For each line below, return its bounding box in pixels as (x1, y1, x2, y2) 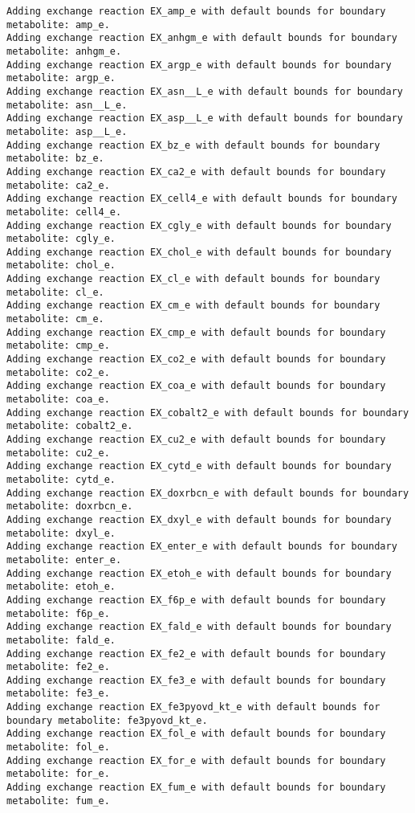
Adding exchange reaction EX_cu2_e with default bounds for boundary (6, 434, 386, 445)
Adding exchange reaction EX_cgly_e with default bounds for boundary (6, 219, 392, 231)
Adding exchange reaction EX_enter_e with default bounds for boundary (6, 541, 397, 553)
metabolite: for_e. (6, 768, 110, 780)
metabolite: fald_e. (6, 634, 116, 646)
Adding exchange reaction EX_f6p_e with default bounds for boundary (6, 594, 386, 606)
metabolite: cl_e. (6, 286, 104, 298)
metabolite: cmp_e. (6, 340, 110, 352)
